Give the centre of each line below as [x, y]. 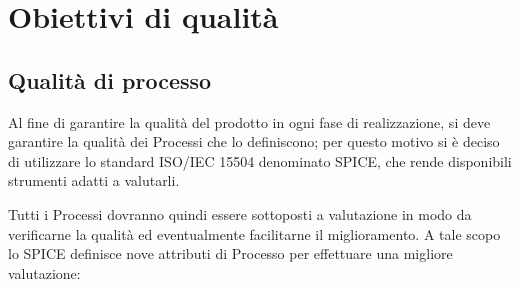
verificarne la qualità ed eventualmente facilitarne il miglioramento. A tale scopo [254, 233]
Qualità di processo [110, 79]
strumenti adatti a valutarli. [94, 180]
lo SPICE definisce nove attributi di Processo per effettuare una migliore [230, 253]
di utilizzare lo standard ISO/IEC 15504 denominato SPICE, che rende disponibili [260, 160]
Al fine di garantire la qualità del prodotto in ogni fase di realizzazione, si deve [249, 121]
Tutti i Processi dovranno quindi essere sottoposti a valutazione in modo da [240, 213]
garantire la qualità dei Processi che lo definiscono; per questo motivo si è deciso [254, 141]
